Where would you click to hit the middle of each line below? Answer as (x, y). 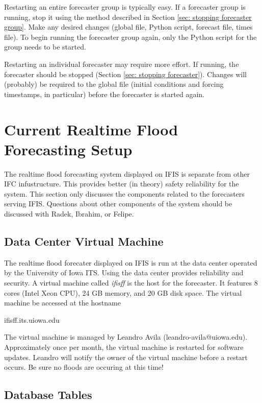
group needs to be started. (45, 47)
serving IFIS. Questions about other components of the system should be (118, 204)
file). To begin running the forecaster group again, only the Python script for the (130, 37)
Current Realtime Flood (91, 129)
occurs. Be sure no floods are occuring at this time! (84, 367)
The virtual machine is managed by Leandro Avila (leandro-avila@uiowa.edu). (126, 337)
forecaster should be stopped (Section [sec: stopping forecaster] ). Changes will (125, 74)
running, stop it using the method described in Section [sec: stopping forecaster (128, 17)
